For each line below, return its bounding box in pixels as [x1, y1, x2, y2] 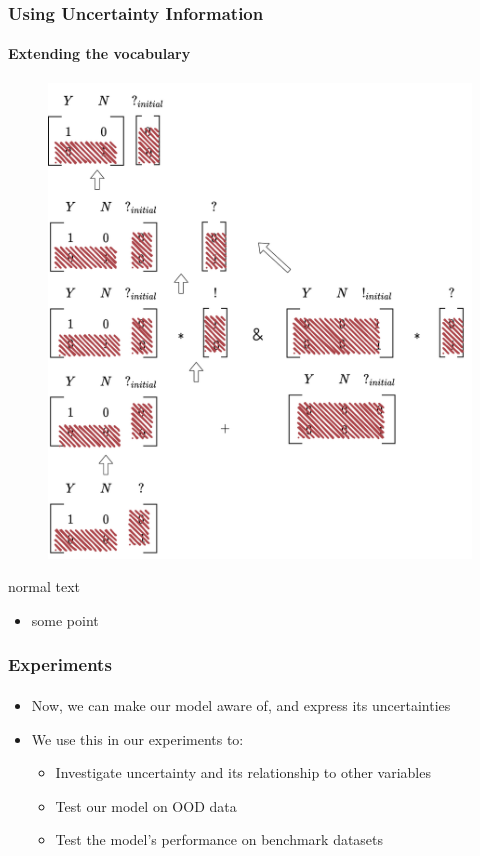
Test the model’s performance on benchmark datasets [55, 829, 384, 850]
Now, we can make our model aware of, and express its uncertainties [31, 694, 451, 715]
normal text [8, 576, 80, 597]
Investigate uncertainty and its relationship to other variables [55, 762, 431, 783]
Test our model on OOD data [55, 795, 237, 816]
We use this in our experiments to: [31, 728, 244, 749]
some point [31, 609, 99, 630]
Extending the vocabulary [8, 43, 191, 64]
